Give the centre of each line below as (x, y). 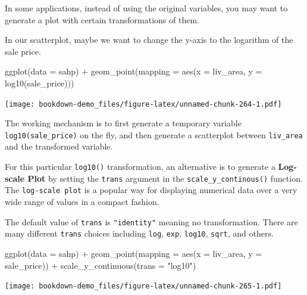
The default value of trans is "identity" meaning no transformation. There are (151, 221)
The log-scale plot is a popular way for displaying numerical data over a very (151, 190)
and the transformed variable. (59, 146)
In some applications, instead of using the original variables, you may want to (146, 8)
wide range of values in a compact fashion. (82, 202)
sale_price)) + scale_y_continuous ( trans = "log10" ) (101, 265)
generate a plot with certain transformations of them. (102, 19)
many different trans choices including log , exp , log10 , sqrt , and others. (139, 233)
